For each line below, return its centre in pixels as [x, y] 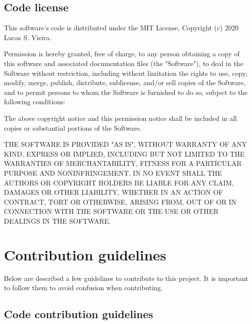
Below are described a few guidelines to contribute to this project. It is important [126, 278]
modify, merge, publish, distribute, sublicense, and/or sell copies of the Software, [125, 82]
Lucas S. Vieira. [28, 37]
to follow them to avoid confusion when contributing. [83, 288]
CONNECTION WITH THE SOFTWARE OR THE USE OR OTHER [111, 211]
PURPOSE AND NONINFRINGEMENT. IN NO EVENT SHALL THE [113, 173]
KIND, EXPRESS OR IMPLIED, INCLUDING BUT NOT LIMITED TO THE [124, 153]
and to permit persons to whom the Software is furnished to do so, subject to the [126, 92]
